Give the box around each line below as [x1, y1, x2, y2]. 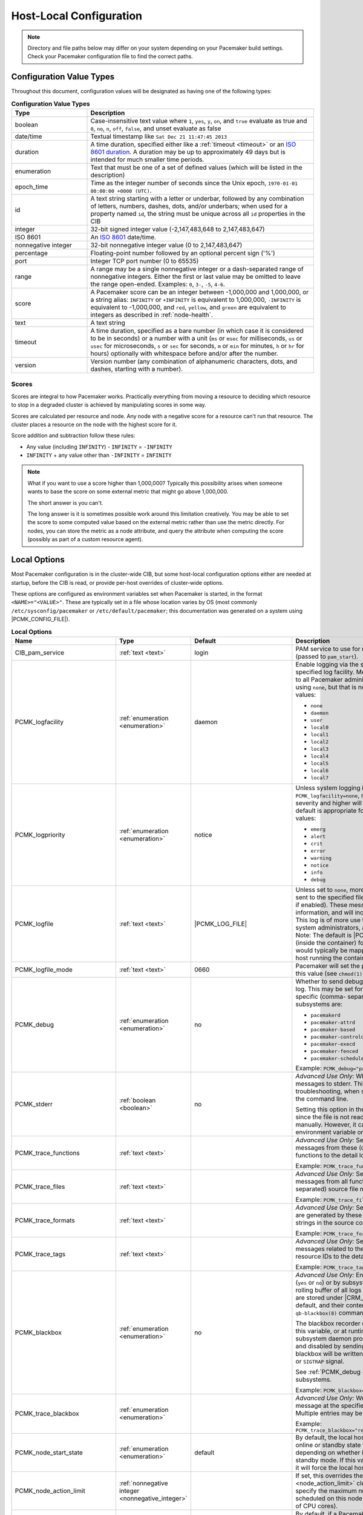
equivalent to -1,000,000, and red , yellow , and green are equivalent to [90, 303, 287, 311]
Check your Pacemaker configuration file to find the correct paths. [27, 53, 193, 60]
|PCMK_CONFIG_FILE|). [11, 616, 70, 623]
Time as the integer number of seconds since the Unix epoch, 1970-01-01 [90, 179, 298, 187]
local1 [310, 731, 329, 738]
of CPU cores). [295, 1502, 338, 1510]
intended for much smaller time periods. [90, 155, 204, 164]
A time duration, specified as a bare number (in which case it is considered [90, 327, 304, 335]
